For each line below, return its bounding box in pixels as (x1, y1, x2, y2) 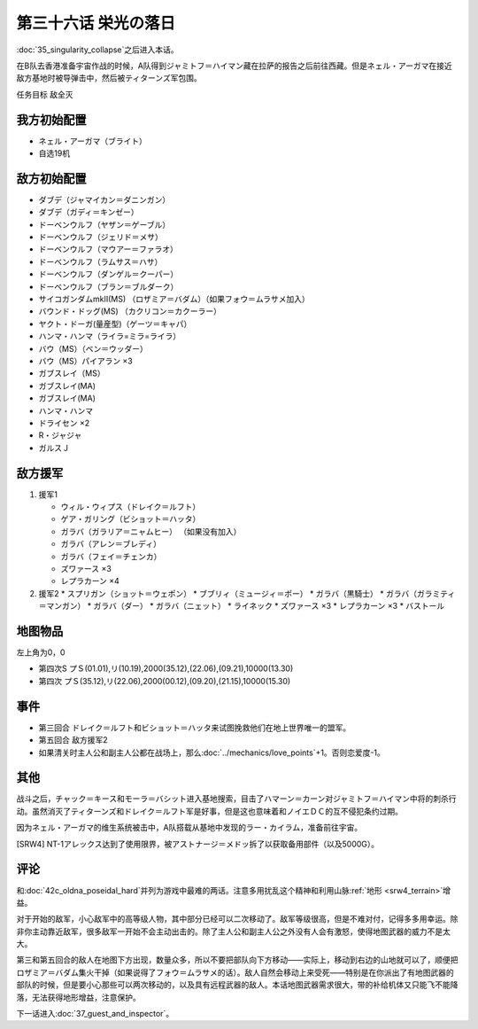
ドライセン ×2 (38, 417, 90, 428)
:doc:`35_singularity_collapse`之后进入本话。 (16, 44, 179, 55)
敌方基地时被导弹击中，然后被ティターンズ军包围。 (16, 73, 203, 83)
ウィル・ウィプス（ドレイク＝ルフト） (60, 502, 201, 512)
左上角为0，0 (16, 647, 66, 658)
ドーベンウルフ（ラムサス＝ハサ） (38, 256, 163, 267)
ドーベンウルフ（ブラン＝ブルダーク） (38, 281, 179, 292)
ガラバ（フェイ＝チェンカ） (60, 550, 162, 562)
